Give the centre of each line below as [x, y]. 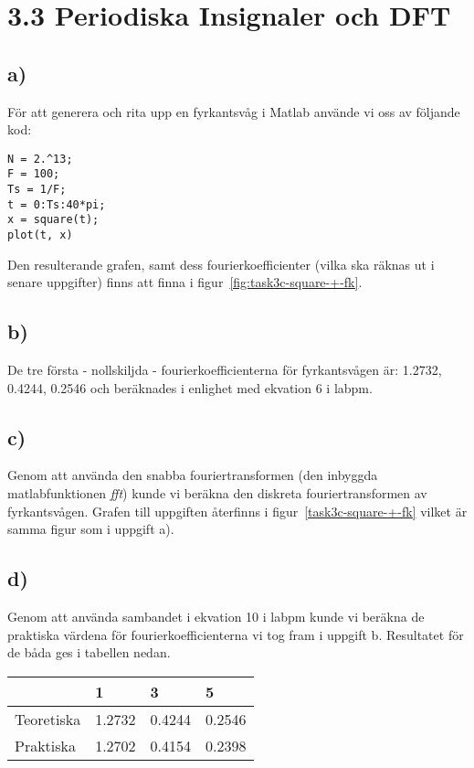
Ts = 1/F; [37, 190]
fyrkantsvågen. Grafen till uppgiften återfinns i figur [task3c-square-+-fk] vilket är [237, 511]
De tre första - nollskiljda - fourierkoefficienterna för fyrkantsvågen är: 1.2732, [225, 370]
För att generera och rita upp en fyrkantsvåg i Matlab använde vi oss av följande [234, 111]
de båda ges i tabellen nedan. [89, 652]
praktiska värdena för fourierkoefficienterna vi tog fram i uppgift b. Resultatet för [236, 634]
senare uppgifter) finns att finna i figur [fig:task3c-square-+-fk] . [185, 282]
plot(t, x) [40, 235]
